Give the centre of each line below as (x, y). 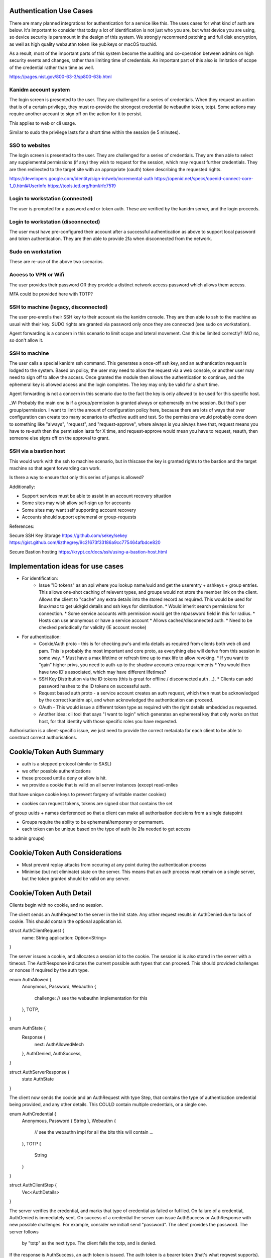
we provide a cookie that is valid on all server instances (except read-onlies (100, 785)
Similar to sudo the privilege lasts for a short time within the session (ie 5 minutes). (95, 132)
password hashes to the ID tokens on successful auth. (95, 686)
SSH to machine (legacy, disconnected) (58, 307)
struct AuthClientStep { (33, 1185)
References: (22, 526)
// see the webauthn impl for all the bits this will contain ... (94, 1132)
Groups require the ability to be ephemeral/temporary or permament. (93, 822)
